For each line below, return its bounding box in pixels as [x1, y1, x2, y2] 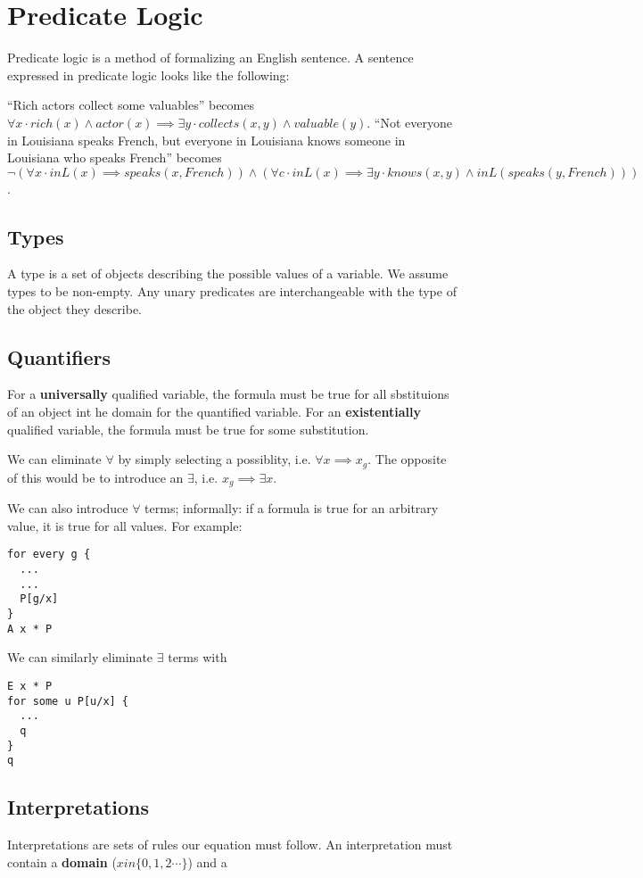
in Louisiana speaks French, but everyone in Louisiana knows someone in [7, 130, 406, 149]
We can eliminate [7, 450, 102, 468]
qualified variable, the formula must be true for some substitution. [7, 419, 369, 438]
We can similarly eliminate [7, 648, 153, 667]
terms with [168, 648, 227, 667]
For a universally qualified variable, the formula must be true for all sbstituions [7, 385, 449, 403]
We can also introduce [7, 499, 128, 518]
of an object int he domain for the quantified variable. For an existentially [7, 402, 421, 421]
